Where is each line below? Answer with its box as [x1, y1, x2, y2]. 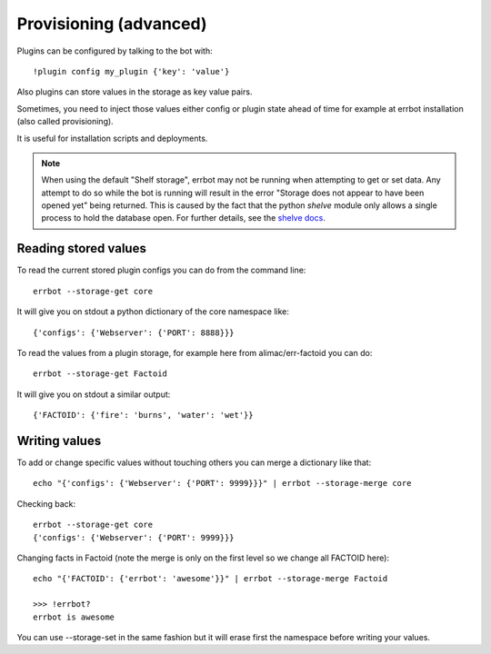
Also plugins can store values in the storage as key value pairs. [16, 86, 253, 97]
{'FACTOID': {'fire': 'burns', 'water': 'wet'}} [33, 410, 254, 421]
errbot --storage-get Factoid [33, 369, 168, 379]
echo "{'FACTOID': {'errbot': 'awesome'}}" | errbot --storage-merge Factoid [33, 573, 388, 584]
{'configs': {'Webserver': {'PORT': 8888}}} [33, 327, 235, 338]
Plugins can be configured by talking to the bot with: [16, 45, 213, 56]
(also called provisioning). [16, 116, 114, 127]
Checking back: [16, 498, 76, 509]
